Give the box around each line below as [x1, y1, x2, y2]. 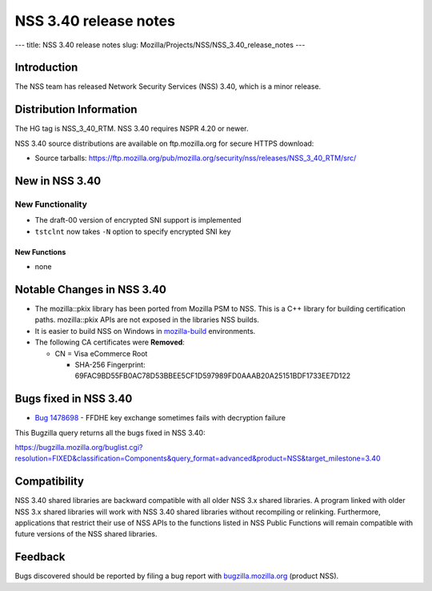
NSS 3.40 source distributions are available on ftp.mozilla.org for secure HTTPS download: [14, 139, 314, 148]
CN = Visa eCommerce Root [54, 348, 148, 358]
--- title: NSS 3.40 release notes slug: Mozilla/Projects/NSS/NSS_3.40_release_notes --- [14, 40, 306, 50]
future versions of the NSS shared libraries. [14, 529, 158, 539]
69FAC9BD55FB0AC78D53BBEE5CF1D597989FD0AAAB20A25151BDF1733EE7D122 [74, 371, 351, 380]
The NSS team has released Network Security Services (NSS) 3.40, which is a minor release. [14, 82, 322, 91]
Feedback [14, 550, 66, 564]
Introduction [14, 61, 78, 74]
